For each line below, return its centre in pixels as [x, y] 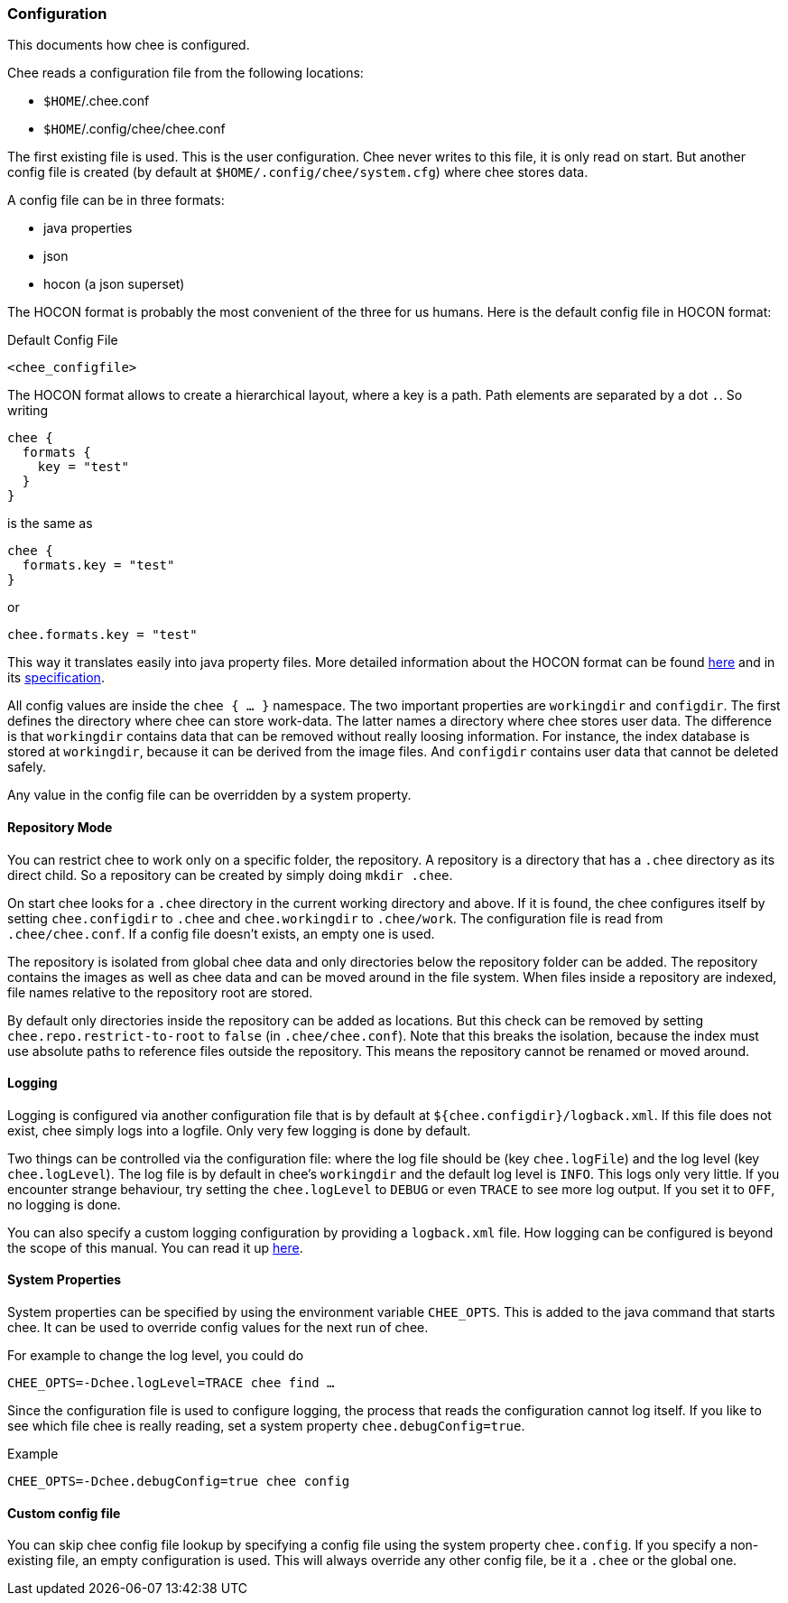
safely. [27, 767]
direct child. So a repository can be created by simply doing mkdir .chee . [230, 875]
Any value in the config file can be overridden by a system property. [209, 795]
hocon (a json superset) [114, 284]
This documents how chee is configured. [129, 45]
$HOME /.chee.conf [97, 101]
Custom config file [64, 1513]
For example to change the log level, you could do [156, 1356]
